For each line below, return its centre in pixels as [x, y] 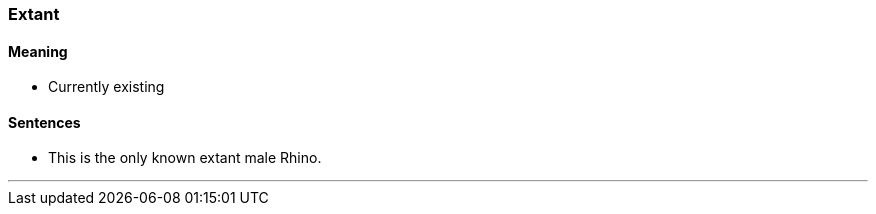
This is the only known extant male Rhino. [185, 158]
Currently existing [106, 87]
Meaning [38, 51]
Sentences [44, 122]
